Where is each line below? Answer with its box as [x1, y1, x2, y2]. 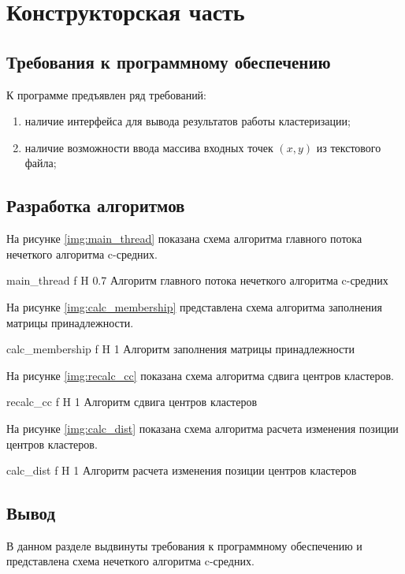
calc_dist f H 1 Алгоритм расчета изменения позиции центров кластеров [6, 462, 357, 479]
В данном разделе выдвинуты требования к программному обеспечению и [6, 537, 362, 553]
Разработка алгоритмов [6, 193, 185, 218]
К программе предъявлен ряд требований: [6, 86, 207, 102]
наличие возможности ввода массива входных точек [24, 139, 273, 155]
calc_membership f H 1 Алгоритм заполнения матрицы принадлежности [6, 341, 355, 357]
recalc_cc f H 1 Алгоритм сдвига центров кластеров [6, 393, 258, 410]
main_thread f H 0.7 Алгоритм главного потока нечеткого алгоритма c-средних [6, 272, 388, 289]
